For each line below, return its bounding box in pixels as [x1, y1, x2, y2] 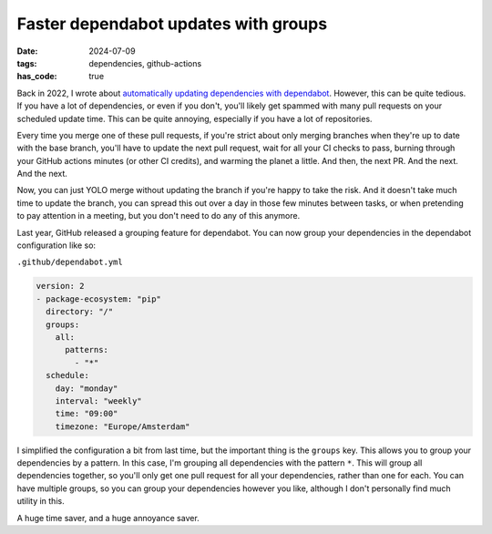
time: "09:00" [55, 408, 118, 419]
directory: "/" [46, 306, 114, 317]
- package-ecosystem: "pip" [36, 293, 161, 304]
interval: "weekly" [55, 395, 143, 406]
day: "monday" [55, 383, 118, 394]
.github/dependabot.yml [16, 257, 123, 268]
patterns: [65, 344, 109, 355]
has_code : [16, 71, 58, 82]
